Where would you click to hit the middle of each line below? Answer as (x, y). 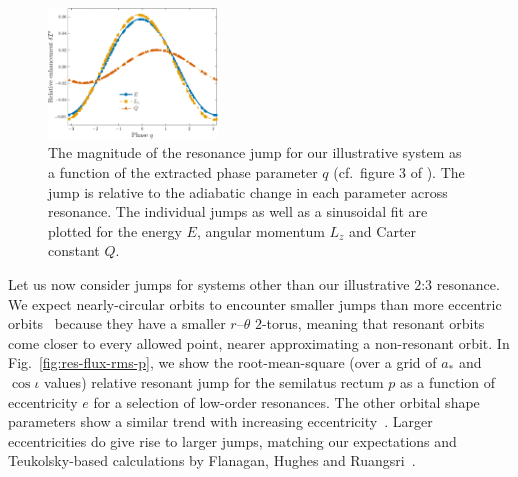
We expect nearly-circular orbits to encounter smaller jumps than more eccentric (255, 303)
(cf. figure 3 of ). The (399, 172)
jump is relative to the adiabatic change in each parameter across (248, 191)
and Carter (383, 230)
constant (74, 250)
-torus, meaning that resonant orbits (373, 323)
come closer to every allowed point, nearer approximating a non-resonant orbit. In (259, 342)
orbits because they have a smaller (117, 323)
